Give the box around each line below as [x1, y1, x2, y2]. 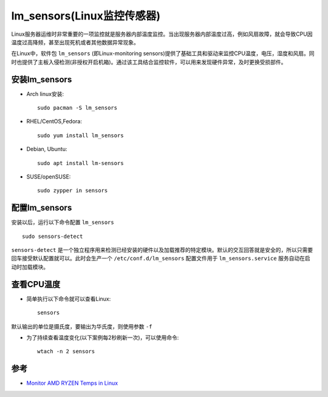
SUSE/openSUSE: [26, 173, 71, 180]
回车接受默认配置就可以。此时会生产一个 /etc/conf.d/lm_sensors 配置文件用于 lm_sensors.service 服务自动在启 [11, 255, 310, 262]
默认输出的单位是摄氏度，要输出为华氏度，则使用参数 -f [11, 322, 152, 330]
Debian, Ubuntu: [26, 146, 67, 153]
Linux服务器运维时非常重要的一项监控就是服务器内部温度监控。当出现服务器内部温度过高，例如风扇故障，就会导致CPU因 [11, 30, 313, 38]
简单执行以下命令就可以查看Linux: [26, 295, 111, 302]
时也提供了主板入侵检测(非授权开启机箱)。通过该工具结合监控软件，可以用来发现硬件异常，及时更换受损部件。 [11, 58, 287, 66]
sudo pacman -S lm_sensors [37, 104, 118, 112]
